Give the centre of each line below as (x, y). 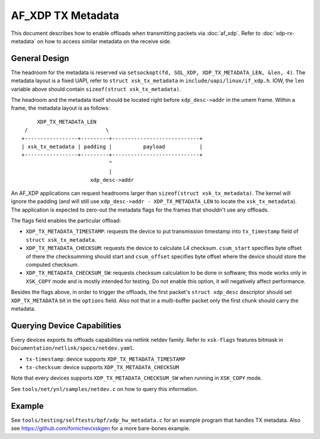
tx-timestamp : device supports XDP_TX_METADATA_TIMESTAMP (106, 359)
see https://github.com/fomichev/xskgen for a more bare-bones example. (101, 428)
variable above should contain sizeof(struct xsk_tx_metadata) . (96, 89)
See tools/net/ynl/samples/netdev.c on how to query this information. (105, 389)
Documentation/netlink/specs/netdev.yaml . (73, 348)
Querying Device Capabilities (66, 326)
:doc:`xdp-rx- (278, 33)
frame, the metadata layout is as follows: (60, 108)
